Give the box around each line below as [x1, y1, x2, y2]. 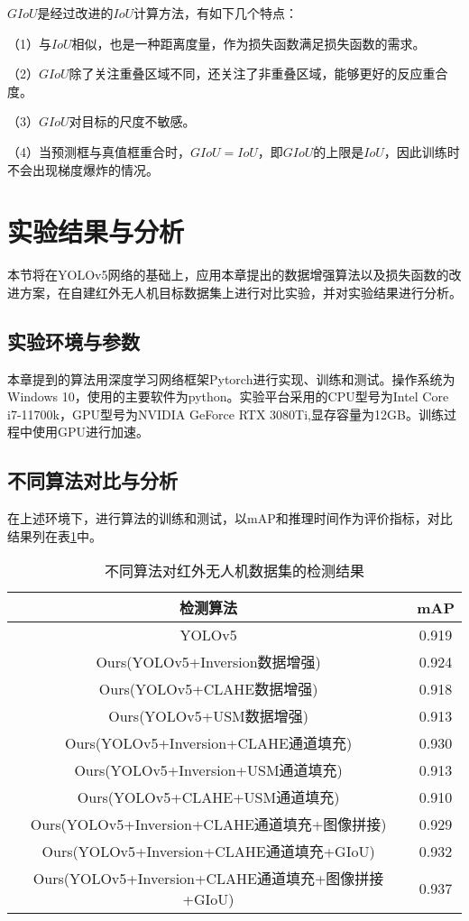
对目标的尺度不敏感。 [69, 112, 196, 131]
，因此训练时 [383, 142, 460, 161]
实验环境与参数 [7, 327, 140, 355]
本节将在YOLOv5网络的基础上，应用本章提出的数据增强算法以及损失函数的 [7, 265, 449, 284]
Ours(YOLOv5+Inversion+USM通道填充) [74, 760, 343, 781]
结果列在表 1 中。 [7, 526, 102, 545]
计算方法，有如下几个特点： [133, 4, 299, 22]
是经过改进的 [37, 4, 114, 22]
